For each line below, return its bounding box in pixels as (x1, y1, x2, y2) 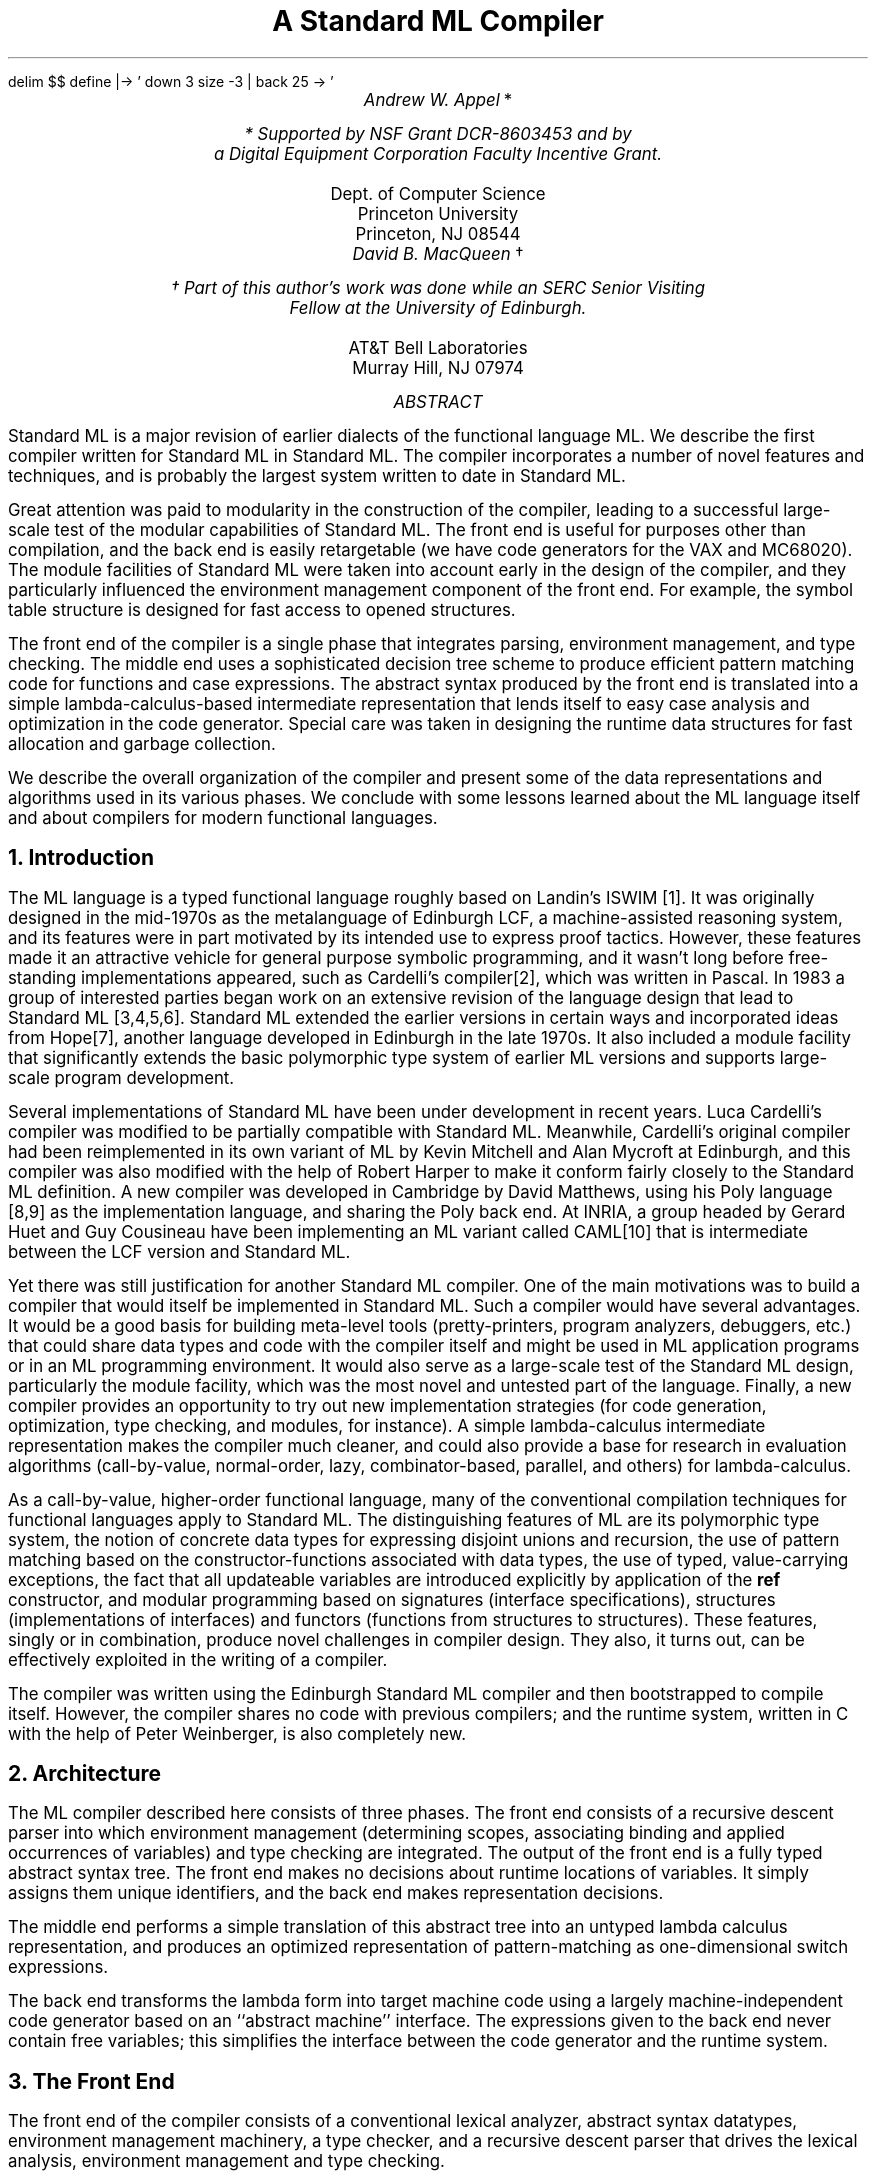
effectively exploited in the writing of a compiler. (8, 1649, 388, 1670)
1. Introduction (8, 845, 154, 871)
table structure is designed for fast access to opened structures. (8, 599, 516, 620)
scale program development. (8, 1067, 235, 1088)
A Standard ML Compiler (272, 4, 604, 38)
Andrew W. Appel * (363, 89, 513, 110)
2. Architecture (8, 1761, 162, 1787)
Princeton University (357, 203, 519, 224)
